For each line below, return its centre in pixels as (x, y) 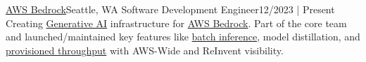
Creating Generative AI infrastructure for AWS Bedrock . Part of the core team (176, 23)
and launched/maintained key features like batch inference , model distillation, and (183, 37)
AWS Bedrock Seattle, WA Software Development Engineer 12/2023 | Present (170, 9)
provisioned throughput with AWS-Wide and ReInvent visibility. (145, 50)
